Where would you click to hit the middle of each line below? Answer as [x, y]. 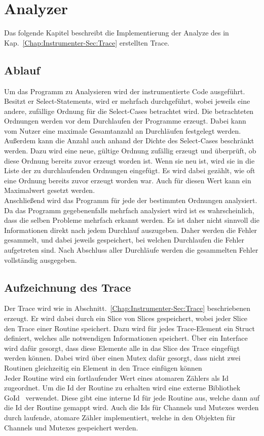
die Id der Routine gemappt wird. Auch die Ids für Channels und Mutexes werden [131, 407]
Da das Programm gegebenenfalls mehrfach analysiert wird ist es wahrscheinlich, [129, 210]
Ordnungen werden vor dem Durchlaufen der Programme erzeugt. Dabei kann [125, 121]
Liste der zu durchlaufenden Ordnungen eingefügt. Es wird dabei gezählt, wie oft [130, 170]
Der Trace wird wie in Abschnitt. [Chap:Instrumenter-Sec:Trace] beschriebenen [127, 308]
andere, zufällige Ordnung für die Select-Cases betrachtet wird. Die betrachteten [129, 111]
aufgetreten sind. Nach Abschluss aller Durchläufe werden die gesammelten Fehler [131, 250]
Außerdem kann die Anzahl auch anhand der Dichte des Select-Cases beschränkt [129, 141]
